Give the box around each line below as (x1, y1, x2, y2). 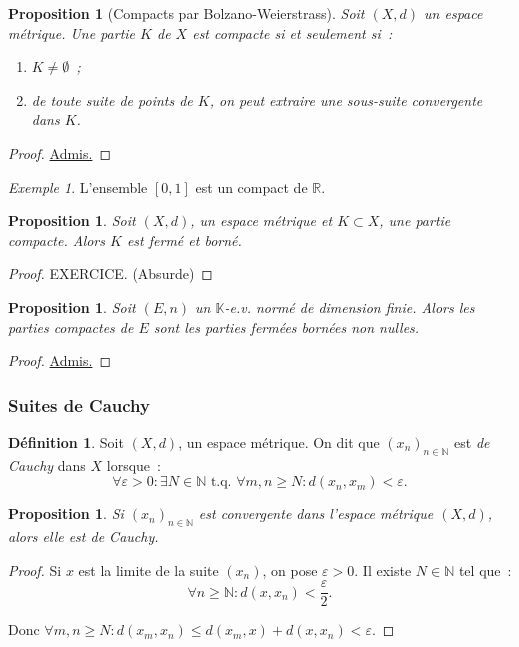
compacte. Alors (8, 229, 106, 250)
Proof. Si (8, 559, 62, 580)
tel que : (458, 559, 512, 580)
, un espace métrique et (190, 210, 333, 231)
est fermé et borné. (126, 229, 242, 250)
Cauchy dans (8, 454, 86, 475)
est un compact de (195, 176, 308, 197)
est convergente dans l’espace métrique (198, 503, 434, 524)
